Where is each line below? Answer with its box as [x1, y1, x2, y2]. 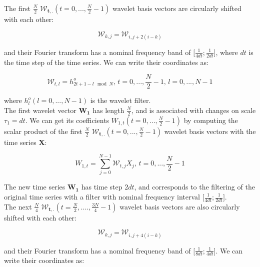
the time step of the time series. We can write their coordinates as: [4, 56, 208, 67]
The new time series [4, 181, 65, 192]
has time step [81, 181, 122, 192]
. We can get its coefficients [25, 114, 109, 125]
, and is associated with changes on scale [131, 104, 256, 115]
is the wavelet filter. [90, 95, 151, 105]
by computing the [183, 114, 238, 125]
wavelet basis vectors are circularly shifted [112, 3, 241, 13]
